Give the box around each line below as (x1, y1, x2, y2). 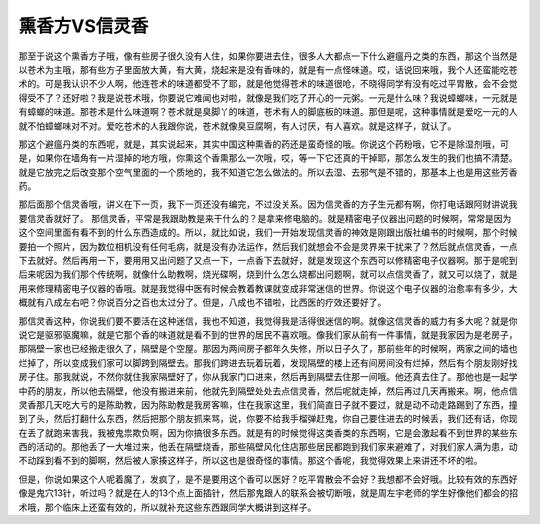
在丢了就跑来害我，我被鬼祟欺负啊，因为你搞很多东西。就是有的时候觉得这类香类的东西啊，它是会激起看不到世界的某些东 (18, 426, 518, 439)
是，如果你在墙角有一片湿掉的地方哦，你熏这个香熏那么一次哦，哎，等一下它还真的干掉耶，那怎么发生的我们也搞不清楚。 (18, 152, 518, 164)
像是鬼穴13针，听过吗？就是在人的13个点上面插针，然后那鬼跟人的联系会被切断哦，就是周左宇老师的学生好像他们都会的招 (18, 487, 519, 499)
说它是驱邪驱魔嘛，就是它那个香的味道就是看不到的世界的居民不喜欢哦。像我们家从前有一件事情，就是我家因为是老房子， (18, 328, 518, 340)
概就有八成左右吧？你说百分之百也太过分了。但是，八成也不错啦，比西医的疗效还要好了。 (18, 296, 387, 309)
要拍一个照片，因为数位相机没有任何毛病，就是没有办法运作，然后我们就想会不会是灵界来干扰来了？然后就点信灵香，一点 (18, 240, 518, 252)
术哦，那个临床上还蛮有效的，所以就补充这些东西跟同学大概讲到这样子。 (18, 501, 317, 513)
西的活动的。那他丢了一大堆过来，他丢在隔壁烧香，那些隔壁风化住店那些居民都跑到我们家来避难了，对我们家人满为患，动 (18, 441, 518, 453)
